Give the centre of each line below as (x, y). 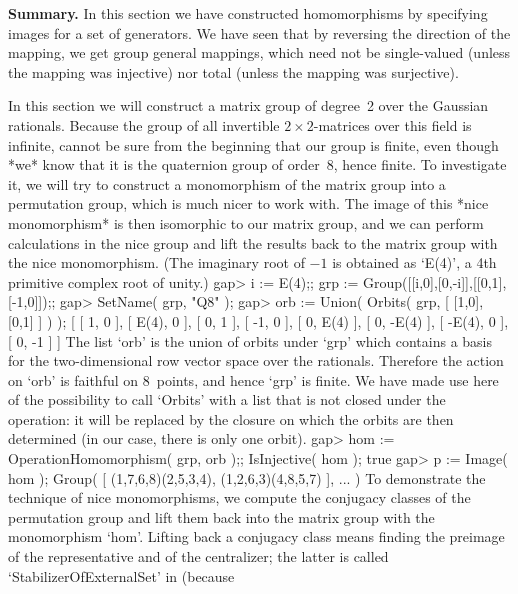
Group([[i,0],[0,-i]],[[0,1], (435, 281)
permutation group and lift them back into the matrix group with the (221, 516)
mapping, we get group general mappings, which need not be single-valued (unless (259, 52)
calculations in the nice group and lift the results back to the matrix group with (253, 242)
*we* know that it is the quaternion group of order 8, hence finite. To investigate (257, 164)
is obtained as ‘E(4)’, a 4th (414, 262)
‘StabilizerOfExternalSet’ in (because (121, 575)
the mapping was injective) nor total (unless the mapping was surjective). (233, 71)
